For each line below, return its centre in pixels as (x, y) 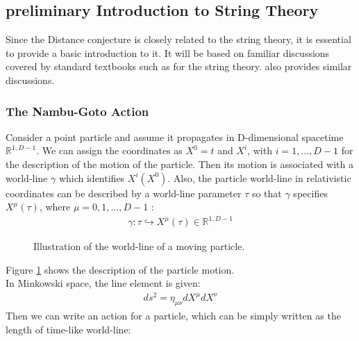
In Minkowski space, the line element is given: (103, 283)
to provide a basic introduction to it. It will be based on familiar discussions (168, 52)
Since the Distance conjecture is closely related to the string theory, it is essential (178, 39)
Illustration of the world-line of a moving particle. (139, 246)
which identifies (92, 177)
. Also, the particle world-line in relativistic (259, 177)
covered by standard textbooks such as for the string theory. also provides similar (179, 66)
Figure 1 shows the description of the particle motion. (120, 269)
